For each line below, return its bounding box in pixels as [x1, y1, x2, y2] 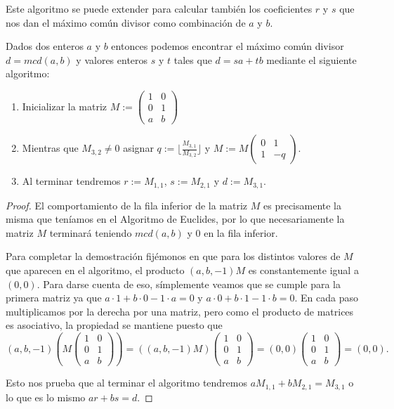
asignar [123, 141, 154, 155]
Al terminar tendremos [22, 174, 121, 188]
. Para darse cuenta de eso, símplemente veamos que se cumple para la [37, 276, 341, 291]
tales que [173, 52, 212, 67]
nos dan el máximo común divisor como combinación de [6, 15, 246, 30]
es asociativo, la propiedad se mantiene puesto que [6, 318, 223, 332]
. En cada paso [294, 290, 358, 305]
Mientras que [22, 141, 79, 155]
